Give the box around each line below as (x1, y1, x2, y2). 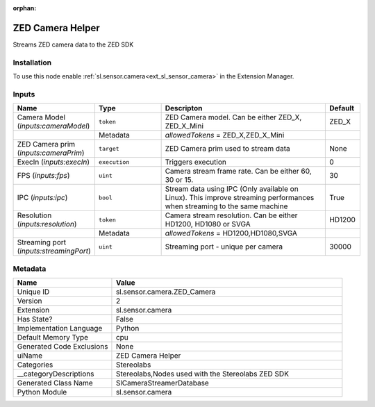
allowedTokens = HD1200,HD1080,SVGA (165, 229, 298, 238)
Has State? (17, 314, 53, 324)
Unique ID (17, 287, 50, 297)
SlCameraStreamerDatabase (115, 378, 210, 388)
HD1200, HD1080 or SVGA (165, 219, 251, 229)
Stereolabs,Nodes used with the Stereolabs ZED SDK (115, 369, 290, 379)
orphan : (12, 4, 37, 12)
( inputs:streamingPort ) (17, 247, 92, 256)
